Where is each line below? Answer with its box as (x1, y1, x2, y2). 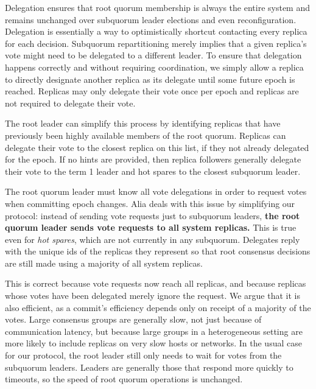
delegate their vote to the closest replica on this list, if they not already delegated (5, 141, 309, 153)
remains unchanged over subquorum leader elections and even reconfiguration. (5, 13, 297, 26)
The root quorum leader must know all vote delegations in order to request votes (5, 185, 307, 198)
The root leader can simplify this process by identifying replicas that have (5, 117, 281, 130)
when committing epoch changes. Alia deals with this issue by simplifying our (5, 197, 295, 209)
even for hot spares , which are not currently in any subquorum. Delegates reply (5, 233, 300, 245)
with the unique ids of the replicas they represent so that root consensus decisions (5, 245, 311, 258)
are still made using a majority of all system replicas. (5, 256, 203, 269)
